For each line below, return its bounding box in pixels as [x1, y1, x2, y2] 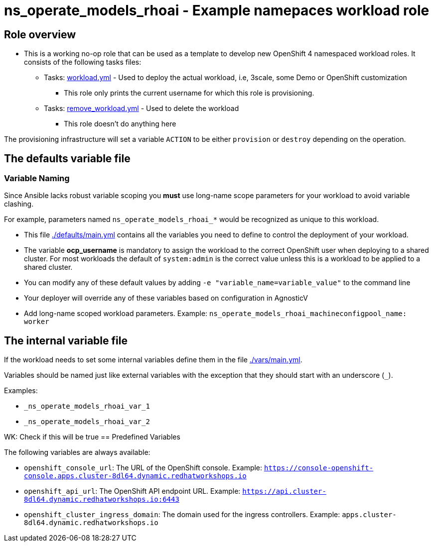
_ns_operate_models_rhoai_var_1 [24, 402, 150, 411]
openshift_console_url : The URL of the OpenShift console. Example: [24, 463, 263, 472]
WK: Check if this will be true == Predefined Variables [4, 433, 180, 441]
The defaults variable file [4, 152, 131, 165]
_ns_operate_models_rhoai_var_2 [24, 418, 150, 426]
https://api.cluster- [242, 487, 326, 496]
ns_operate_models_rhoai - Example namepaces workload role [4, 2, 430, 19]
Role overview [4, 28, 76, 41]
